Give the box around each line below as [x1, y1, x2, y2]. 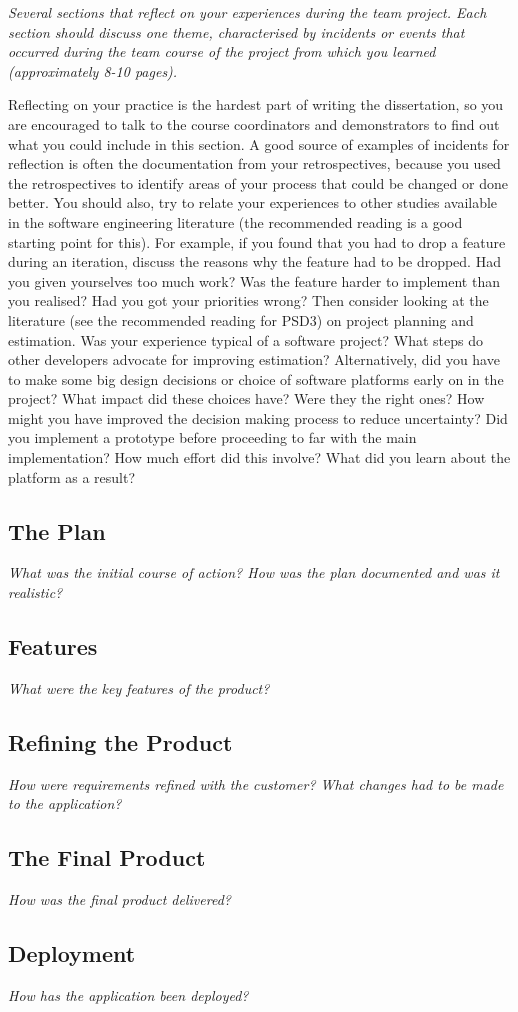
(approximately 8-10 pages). [8, 60, 178, 81]
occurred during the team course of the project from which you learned [8, 41, 436, 62]
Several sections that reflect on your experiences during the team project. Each [8, 2, 487, 22]
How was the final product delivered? [8, 889, 231, 910]
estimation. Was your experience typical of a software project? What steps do [8, 329, 483, 350]
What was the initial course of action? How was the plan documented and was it [8, 562, 500, 583]
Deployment [8, 938, 136, 969]
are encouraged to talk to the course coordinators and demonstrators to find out [8, 113, 500, 134]
